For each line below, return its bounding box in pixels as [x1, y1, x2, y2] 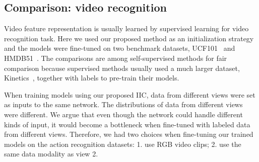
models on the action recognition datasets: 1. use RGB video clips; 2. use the [4, 138, 241, 149]
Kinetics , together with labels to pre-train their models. [4, 72, 179, 83]
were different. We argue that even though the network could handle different [4, 109, 243, 119]
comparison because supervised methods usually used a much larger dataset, [4, 62, 240, 73]
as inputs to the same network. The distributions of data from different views [4, 99, 243, 110]
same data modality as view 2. [4, 148, 98, 159]
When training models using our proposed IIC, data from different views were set [4, 89, 255, 100]
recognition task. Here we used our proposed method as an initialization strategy [4, 33, 254, 43]
